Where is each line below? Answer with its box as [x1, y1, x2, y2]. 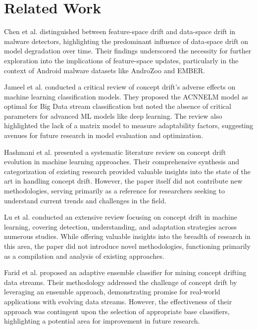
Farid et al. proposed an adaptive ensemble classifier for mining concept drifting [4, 267, 247, 278]
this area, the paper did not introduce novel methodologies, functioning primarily [4, 241, 251, 251]
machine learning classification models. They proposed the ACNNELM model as [4, 91, 248, 101]
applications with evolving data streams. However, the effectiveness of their [4, 296, 232, 306]
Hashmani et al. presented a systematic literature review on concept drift [4, 146, 226, 157]
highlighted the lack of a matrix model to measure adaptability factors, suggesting [4, 120, 254, 131]
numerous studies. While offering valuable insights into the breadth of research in [4, 231, 251, 241]
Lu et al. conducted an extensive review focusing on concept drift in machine [4, 212, 237, 222]
